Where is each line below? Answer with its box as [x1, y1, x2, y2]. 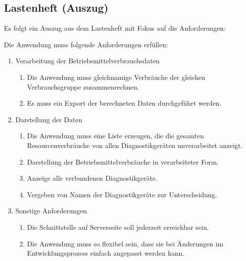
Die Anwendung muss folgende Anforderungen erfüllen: [4, 39, 168, 49]
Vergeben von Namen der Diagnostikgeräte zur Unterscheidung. [27, 189, 217, 199]
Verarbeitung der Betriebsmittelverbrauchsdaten [15, 56, 160, 66]
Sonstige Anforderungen [15, 205, 87, 216]
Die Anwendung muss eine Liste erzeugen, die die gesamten [27, 130, 204, 141]
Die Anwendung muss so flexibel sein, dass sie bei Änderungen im [27, 238, 224, 248]
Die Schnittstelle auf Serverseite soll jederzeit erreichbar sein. [27, 222, 209, 232]
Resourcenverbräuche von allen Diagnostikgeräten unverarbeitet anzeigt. [27, 140, 243, 150]
